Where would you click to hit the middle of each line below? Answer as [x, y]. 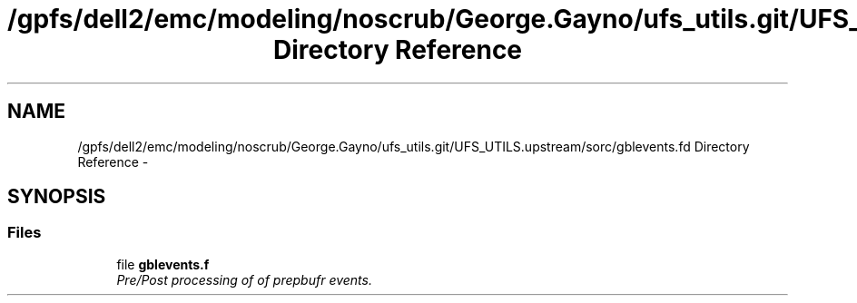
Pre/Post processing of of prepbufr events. [244, 279]
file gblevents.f [163, 264]
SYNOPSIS [57, 197]
